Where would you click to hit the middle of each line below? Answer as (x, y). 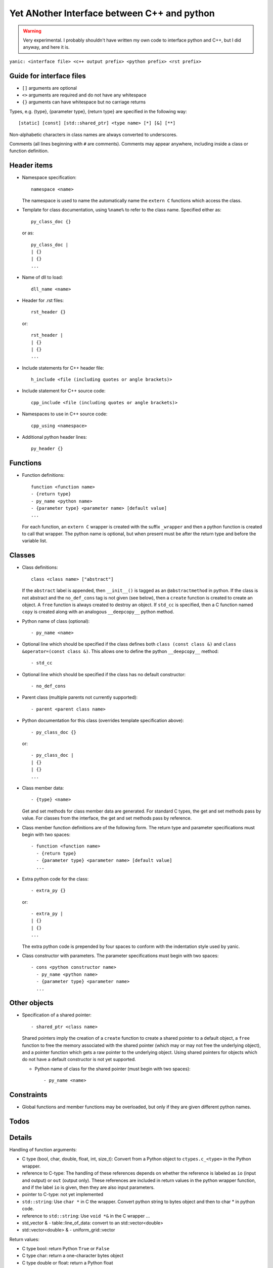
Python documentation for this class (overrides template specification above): (103, 721)
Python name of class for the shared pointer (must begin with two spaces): (112, 1069)
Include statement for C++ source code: (64, 391)
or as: (28, 233)
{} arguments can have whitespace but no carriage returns (84, 102)
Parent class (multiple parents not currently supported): (80, 697)
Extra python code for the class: (55, 879)
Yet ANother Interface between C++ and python (112, 13)
